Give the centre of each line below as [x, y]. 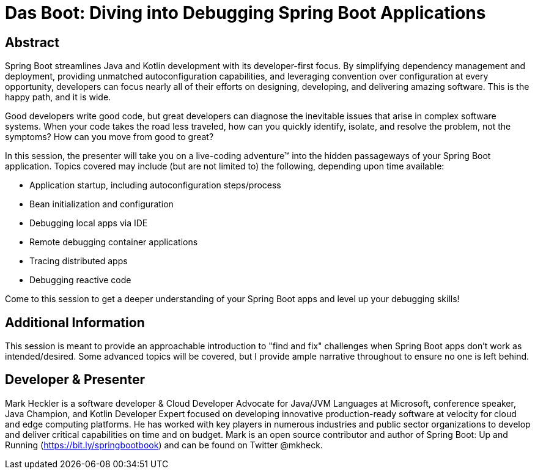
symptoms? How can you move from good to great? [109, 137]
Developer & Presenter [75, 380]
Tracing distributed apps [79, 261]
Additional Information [75, 322]
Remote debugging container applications [114, 242]
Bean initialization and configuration [101, 204]
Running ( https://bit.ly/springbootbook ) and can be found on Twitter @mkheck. [164, 445]
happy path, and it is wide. [58, 97]
